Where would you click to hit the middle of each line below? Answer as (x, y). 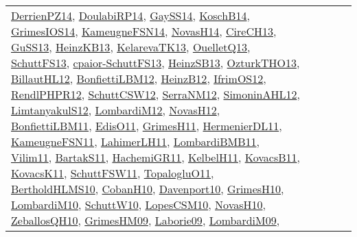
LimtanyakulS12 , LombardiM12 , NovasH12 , (116, 110)
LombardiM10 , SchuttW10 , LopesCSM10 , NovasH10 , (138, 204)
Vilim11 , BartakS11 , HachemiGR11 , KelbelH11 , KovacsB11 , (156, 157)
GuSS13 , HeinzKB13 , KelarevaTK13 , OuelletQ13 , (131, 47)
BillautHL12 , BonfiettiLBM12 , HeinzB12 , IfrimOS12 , (139, 78)
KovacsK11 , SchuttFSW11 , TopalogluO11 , (113, 173)
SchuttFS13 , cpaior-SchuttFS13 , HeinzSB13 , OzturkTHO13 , (156, 63)
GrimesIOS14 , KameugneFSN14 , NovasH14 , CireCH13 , (144, 31)
